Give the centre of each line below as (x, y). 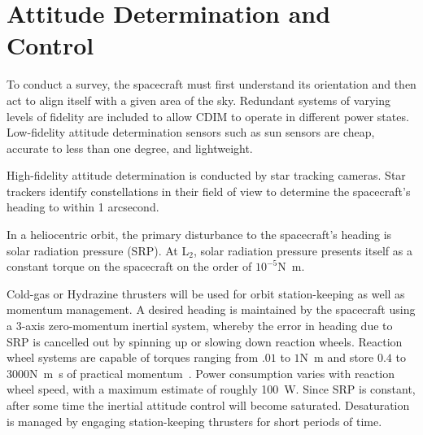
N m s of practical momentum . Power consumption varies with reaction (212, 373)
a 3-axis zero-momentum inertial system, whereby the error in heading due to (200, 326)
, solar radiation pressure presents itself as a (303, 250)
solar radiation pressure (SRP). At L (98, 250)
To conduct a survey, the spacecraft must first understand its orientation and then (211, 84)
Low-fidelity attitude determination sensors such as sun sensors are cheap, (191, 132)
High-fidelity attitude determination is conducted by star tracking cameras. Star (206, 175)
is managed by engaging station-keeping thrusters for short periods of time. (194, 421)
